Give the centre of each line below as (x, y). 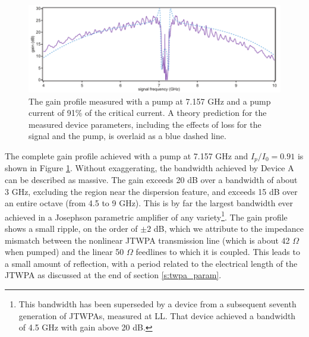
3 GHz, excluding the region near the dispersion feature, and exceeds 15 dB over (151, 191)
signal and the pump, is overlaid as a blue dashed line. (127, 136)
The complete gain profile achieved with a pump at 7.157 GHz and (127, 155)
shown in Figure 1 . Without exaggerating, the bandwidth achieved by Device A (149, 168)
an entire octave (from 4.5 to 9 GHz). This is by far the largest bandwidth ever (149, 203)
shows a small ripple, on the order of (71, 228)
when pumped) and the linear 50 (64, 252)
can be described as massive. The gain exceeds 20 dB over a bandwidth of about (151, 179)
